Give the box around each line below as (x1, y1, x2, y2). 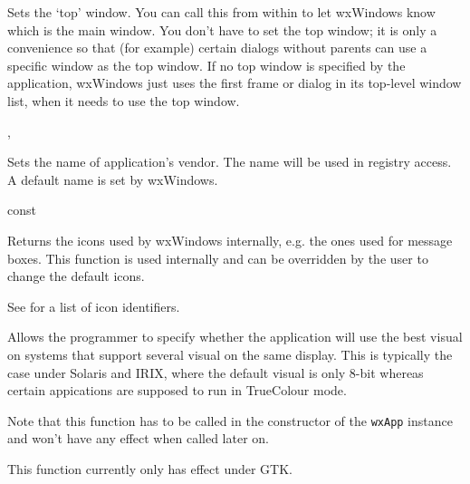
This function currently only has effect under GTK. (7, 459, 293, 478)
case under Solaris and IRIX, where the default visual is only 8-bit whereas (7, 363, 424, 382)
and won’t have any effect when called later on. (7, 429, 269, 448)
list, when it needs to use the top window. (7, 91, 240, 110)
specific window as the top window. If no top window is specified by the (7, 55, 406, 74)
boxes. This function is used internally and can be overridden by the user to (7, 248, 428, 267)
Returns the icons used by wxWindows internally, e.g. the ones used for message (7, 230, 453, 249)
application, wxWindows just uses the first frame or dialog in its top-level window (7, 73, 462, 92)
